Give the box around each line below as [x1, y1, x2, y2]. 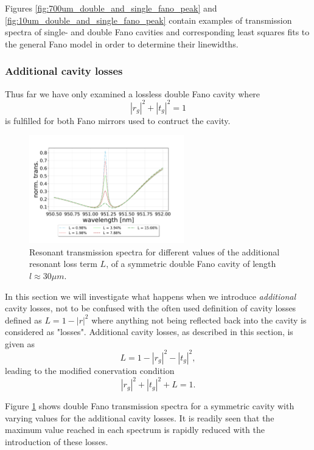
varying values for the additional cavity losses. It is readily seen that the [5, 411, 274, 424]
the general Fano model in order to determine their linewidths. [5, 37, 239, 50]
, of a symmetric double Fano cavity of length [106, 257, 276, 270]
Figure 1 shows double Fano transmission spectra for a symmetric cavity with [5, 400, 295, 412]
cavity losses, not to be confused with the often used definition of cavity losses [5, 302, 296, 314]
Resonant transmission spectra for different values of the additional [29, 245, 280, 258]
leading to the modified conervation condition [5, 364, 175, 376]
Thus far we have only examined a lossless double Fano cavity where [5, 87, 260, 100]
